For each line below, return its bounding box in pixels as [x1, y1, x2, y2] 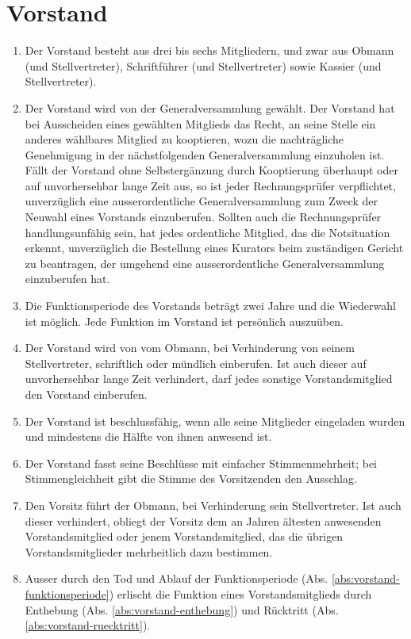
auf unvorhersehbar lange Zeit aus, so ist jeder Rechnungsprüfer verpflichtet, [25, 177, 396, 193]
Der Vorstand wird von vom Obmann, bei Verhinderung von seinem [25, 339, 355, 356]
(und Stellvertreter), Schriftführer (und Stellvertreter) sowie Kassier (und [25, 57, 382, 74]
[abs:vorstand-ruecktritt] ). [25, 617, 151, 633]
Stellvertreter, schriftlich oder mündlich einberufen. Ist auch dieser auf [25, 354, 367, 371]
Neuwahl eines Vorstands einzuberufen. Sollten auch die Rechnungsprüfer [25, 209, 382, 225]
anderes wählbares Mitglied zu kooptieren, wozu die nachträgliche [25, 131, 344, 147]
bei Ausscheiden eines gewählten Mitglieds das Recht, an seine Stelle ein [25, 115, 376, 132]
